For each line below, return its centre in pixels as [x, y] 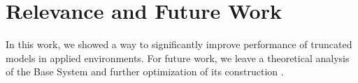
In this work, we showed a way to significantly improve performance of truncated [179, 44]
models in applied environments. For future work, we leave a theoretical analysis [178, 58]
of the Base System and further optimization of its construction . [145, 71]
